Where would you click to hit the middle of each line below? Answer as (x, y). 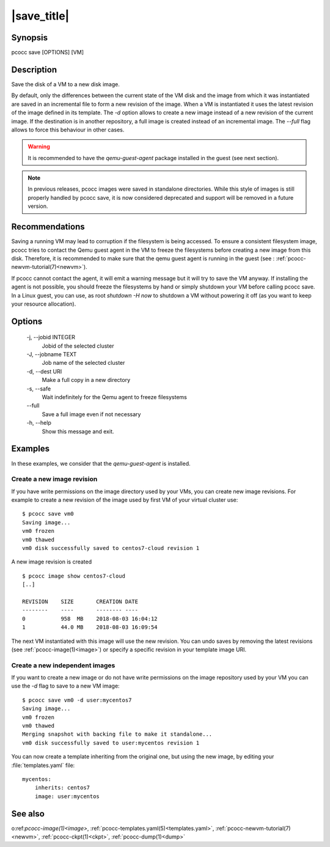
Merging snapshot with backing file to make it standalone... (117, 734)
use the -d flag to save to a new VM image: (65, 686)
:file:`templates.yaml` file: (43, 765)
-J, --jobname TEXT (52, 354)
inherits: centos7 (62, 788)
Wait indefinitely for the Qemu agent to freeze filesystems (115, 397)
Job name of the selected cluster (83, 363)
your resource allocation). (44, 304)
